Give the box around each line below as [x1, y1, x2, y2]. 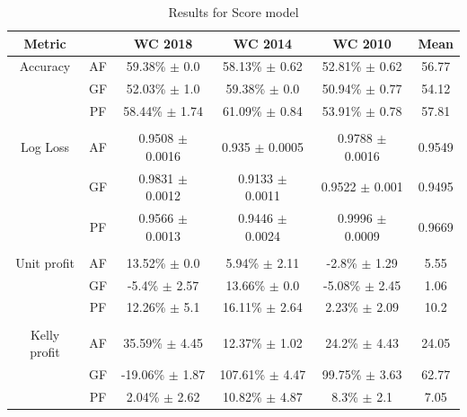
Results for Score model [168, 3, 299, 21]
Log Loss [20, 138, 70, 156]
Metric [23, 33, 66, 52]
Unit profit [15, 253, 75, 271]
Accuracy [19, 57, 71, 75]
